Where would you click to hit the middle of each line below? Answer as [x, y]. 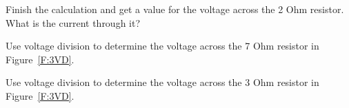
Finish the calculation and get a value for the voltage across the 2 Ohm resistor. [175, 9]
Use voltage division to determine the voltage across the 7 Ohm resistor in [162, 46]
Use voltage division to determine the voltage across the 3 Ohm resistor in [162, 82]
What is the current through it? [73, 22]
